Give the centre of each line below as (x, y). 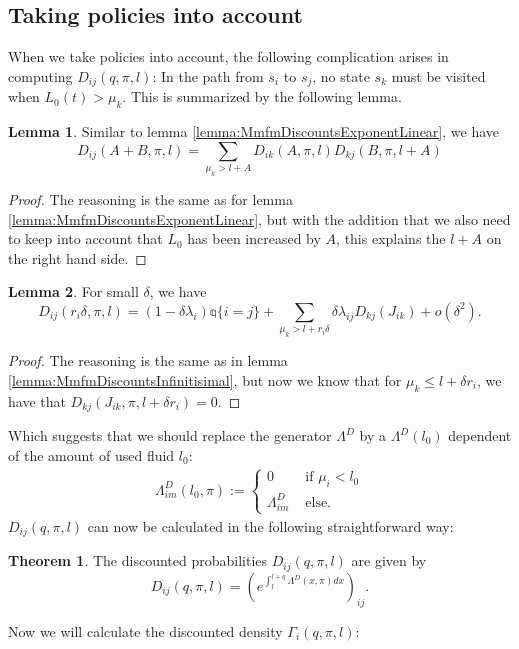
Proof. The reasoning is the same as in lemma (148, 360)
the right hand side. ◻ (77, 257)
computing (40, 75)
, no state (341, 75)
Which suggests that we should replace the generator (170, 435)
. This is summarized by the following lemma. (262, 96)
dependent (480, 435)
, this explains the (391, 238)
